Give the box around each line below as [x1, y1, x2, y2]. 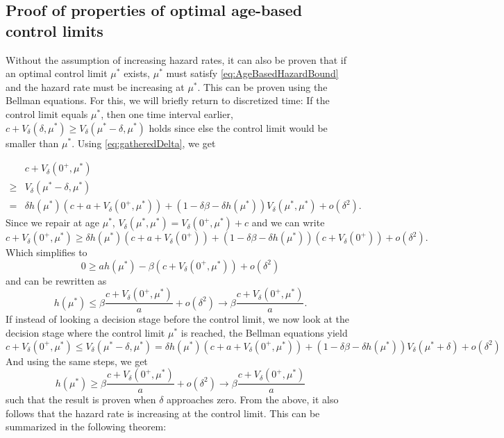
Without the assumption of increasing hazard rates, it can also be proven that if [6, 52, 346, 67]
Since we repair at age [6, 215, 100, 230]
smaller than [6, 135, 59, 150]
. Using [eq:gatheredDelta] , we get [72, 135, 216, 150]
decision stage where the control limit [6, 326, 165, 340]
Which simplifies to [6, 245, 87, 260]
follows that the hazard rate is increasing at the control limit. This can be [6, 405, 320, 420]
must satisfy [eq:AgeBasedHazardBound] [166, 66, 339, 81]
